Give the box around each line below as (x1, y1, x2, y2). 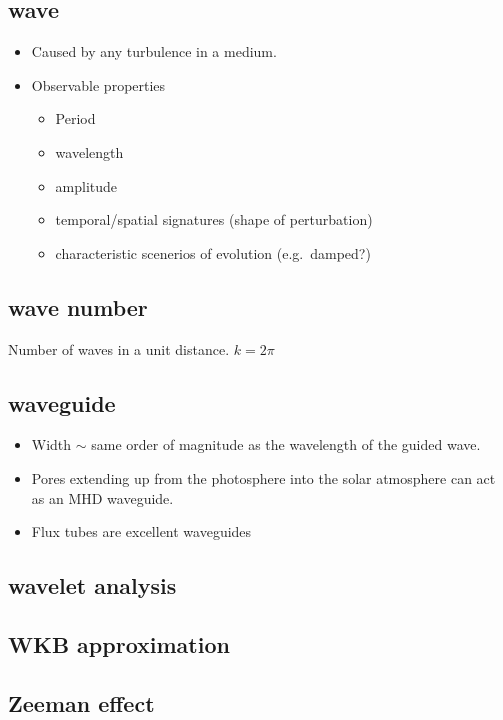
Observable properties (31, 74, 166, 95)
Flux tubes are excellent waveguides (31, 521, 252, 542)
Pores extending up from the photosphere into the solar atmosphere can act (31, 467, 496, 488)
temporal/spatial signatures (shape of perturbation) (55, 209, 373, 230)
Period (55, 108, 96, 129)
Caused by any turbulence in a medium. (31, 41, 277, 62)
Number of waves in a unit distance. (8, 338, 230, 359)
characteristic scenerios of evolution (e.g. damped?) (55, 242, 371, 263)
